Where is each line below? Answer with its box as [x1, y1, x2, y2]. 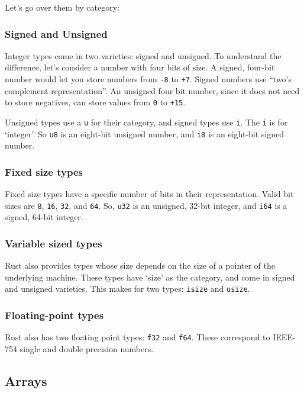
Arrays [5, 371, 47, 389]
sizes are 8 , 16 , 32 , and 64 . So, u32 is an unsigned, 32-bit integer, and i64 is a [5, 199, 287, 211]
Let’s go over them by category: [5, 1, 119, 13]
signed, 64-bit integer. [5, 211, 83, 223]
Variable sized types [5, 236, 102, 250]
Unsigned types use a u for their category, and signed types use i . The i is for [5, 115, 288, 128]
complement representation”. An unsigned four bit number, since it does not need [5, 84, 300, 96]
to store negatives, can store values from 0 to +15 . [5, 96, 186, 108]
